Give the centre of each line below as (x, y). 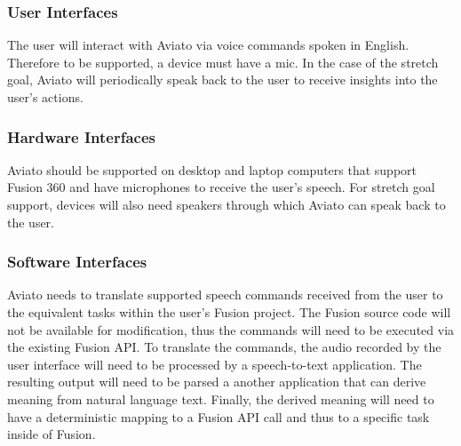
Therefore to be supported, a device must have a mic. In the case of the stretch (223, 62)
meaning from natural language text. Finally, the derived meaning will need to (221, 398)
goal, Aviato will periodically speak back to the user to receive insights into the (223, 80)
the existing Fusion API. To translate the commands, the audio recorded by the (224, 347)
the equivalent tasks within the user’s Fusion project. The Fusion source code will (229, 312)
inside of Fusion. (52, 434)
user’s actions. (45, 97)
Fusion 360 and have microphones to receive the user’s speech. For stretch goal (221, 187)
